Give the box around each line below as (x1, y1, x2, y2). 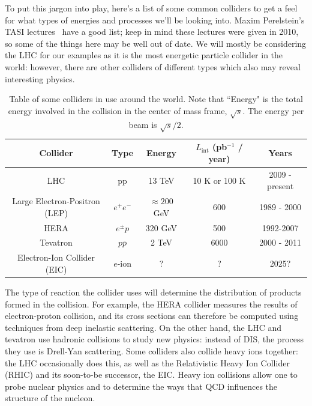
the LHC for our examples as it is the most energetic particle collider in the (5, 49, 283, 61)
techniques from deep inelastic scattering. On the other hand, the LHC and (5, 321, 281, 333)
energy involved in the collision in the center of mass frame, (8, 104, 227, 117)
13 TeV (148, 174, 175, 186)
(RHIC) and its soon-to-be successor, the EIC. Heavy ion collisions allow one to (5, 368, 298, 381)
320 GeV (145, 221, 178, 234)
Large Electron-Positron (12, 195, 100, 207)
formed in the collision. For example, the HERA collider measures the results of (5, 297, 298, 310)
